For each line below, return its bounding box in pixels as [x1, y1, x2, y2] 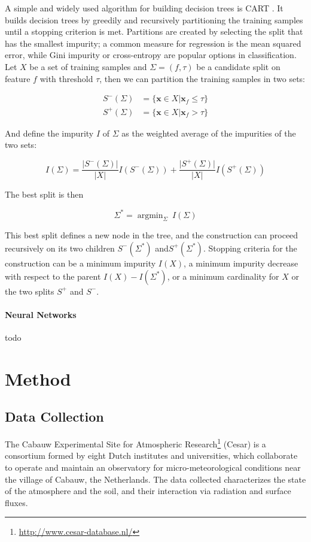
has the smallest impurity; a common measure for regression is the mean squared [5, 37, 301, 49]
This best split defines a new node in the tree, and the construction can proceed [5, 229, 298, 241]
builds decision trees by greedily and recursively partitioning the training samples [5, 13, 303, 26]
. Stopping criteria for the [203, 241, 297, 254]
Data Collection [5, 407, 104, 426]
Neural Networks [5, 308, 77, 320]
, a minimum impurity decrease [184, 256, 298, 269]
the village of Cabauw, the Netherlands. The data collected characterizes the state [5, 473, 306, 485]
